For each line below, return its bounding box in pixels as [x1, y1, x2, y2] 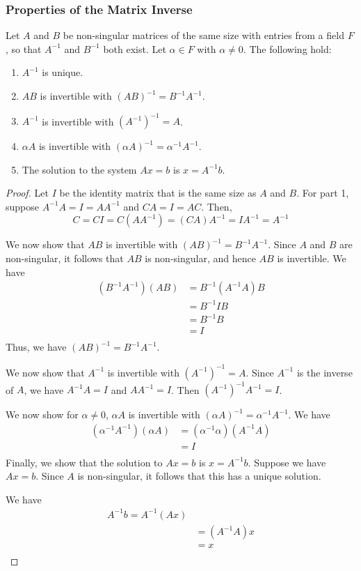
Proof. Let [6, 185, 49, 200]
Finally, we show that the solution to [6, 455, 163, 469]
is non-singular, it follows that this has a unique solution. [77, 469, 321, 483]
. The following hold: [243, 41, 332, 56]
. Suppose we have [248, 455, 326, 469]
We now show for [6, 407, 79, 421]
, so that [6, 41, 42, 56]
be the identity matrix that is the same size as [59, 185, 257, 200]
